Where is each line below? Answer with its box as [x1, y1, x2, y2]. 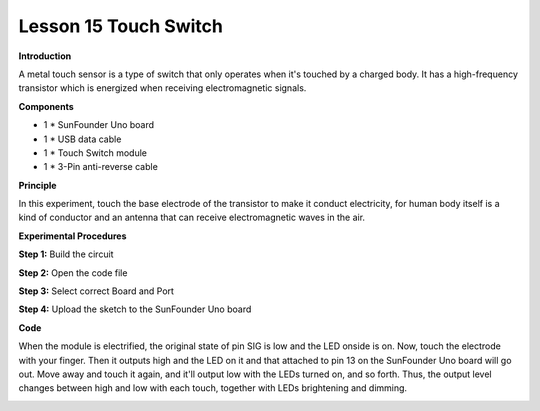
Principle [18, 179, 57, 191]
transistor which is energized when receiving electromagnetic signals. [18, 82, 307, 94]
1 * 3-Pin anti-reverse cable [43, 161, 159, 173]
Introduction [18, 50, 72, 62]
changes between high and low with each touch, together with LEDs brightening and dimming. [18, 382, 408, 394]
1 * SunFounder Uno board [43, 119, 155, 131]
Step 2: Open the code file [18, 266, 128, 279]
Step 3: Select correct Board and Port [18, 285, 175, 297]
